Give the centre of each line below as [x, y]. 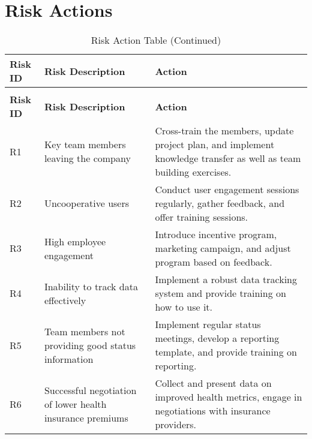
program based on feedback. [214, 262]
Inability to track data [91, 286]
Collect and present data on [213, 383]
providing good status [90, 345]
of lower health [75, 404]
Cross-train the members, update [224, 131]
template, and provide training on [226, 352]
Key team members [85, 145]
